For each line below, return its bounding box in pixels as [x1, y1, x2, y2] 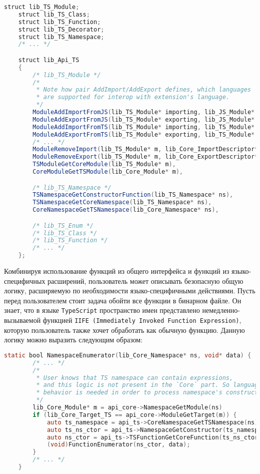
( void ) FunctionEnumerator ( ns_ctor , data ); [46, 441, 190, 448]
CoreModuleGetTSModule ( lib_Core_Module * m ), [32, 168, 183, 176]
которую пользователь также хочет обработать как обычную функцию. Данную [4, 324, 245, 335]
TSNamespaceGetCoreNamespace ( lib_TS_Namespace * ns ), [32, 199, 212, 206]
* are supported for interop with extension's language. [36, 94, 230, 101]
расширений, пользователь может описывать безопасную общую [47, 275, 243, 286]
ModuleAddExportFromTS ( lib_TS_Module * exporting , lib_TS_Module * [32, 131, 255, 138]
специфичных [4, 275, 45, 286]
